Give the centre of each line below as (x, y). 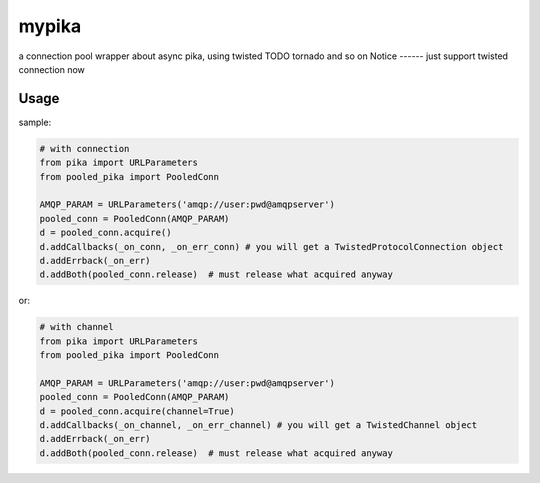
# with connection (84, 148)
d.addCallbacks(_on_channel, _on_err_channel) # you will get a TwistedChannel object (258, 425)
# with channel (76, 327)
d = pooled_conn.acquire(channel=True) (137, 411)
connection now (51, 69)
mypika (50, 26)
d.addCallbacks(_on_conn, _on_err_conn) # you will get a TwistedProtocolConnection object (271, 246)
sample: (35, 122)
